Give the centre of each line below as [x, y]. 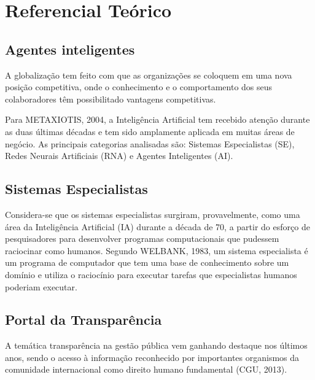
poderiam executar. [41, 286]
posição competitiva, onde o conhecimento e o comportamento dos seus [139, 87]
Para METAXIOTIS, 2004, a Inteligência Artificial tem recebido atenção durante [157, 119]
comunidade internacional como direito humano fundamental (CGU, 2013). [146, 369]
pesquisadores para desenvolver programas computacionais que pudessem [142, 238]
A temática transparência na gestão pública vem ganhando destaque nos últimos [156, 345]
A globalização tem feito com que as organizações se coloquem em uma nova [149, 75]
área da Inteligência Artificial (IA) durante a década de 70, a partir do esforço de [157, 226]
